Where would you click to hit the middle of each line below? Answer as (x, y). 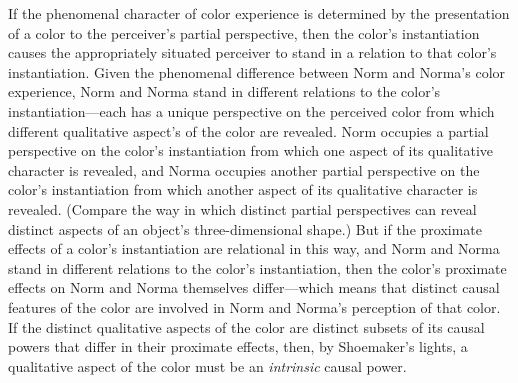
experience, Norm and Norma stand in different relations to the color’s (224, 91)
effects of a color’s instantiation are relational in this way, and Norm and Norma (254, 248)
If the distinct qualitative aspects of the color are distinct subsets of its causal (246, 326)
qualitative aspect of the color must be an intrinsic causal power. (207, 365)
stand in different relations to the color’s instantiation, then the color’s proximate (257, 267)
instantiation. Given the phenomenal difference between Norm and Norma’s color (257, 71)
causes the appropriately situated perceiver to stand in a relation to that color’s (252, 52)
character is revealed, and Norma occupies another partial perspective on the (244, 169)
